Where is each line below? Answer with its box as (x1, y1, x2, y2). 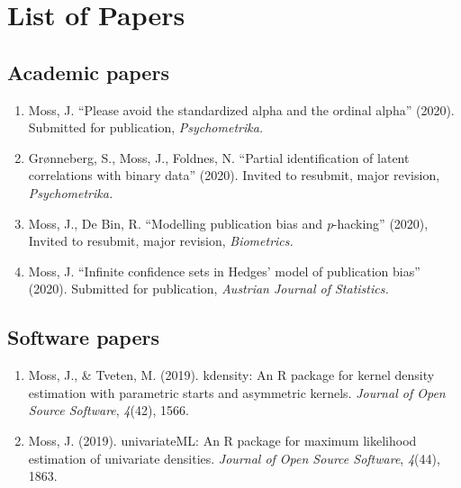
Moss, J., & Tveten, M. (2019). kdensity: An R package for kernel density (28, 366, 435, 384)
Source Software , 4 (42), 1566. (28, 401, 189, 420)
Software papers (7, 323, 159, 351)
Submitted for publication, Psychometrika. (28, 118, 264, 137)
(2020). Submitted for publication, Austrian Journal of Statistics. (28, 279, 389, 298)
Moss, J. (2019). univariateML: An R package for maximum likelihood (28, 430, 417, 449)
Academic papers (7, 58, 169, 86)
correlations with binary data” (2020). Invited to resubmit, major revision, (28, 166, 440, 185)
